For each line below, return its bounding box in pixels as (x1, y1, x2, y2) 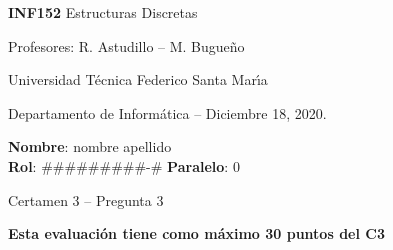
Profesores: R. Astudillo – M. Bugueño (8, 35, 245, 56)
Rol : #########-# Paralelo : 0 (8, 155, 240, 176)
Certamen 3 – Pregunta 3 (8, 189, 164, 210)
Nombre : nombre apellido (8, 136, 172, 157)
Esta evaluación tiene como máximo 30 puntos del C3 (8, 223, 385, 244)
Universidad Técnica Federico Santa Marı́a (8, 69, 268, 90)
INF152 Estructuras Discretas (8, 2, 198, 22)
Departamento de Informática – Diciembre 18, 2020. (8, 102, 327, 123)
